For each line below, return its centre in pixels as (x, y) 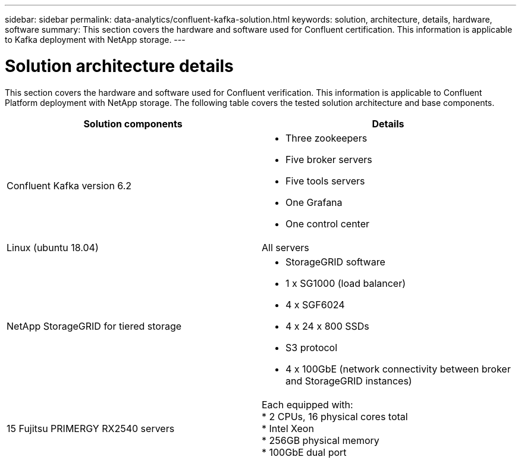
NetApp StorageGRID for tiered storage (94, 326)
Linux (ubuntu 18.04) (53, 247)
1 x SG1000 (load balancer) (346, 283)
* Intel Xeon (288, 428)
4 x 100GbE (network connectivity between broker (398, 369)
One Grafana (314, 202)
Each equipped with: (307, 404)
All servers (285, 247)
